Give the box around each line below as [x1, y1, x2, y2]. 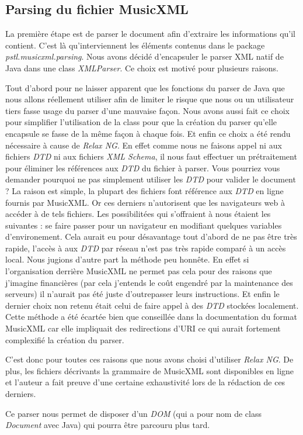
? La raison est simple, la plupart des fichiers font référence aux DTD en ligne [5, 184, 284, 196]
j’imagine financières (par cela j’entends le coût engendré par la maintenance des [5, 276, 293, 288]
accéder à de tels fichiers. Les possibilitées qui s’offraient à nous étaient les [5, 208, 271, 220]
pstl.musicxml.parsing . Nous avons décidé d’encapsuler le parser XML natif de [5, 50, 284, 63]
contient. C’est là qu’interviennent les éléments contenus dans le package [5, 39, 265, 51]
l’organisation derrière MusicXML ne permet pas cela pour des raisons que [5, 265, 272, 277]
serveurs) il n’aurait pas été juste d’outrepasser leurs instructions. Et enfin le [5, 288, 280, 300]
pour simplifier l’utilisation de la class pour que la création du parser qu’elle [5, 116, 277, 128]
